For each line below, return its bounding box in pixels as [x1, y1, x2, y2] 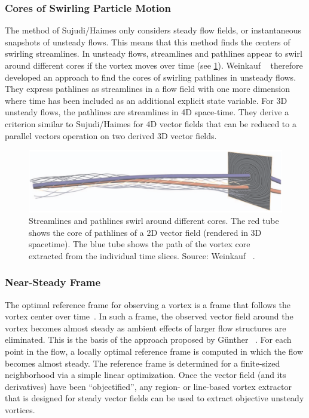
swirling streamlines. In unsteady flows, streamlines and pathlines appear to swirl [5, 47, 302, 60]
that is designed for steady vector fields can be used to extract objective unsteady [5, 392, 304, 404]
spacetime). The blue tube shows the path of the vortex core [29, 238, 250, 250]
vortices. [5, 404, 35, 416]
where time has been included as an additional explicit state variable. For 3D [5, 94, 287, 106]
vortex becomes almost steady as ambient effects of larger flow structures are [5, 321, 286, 334]
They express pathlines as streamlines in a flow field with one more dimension [5, 82, 290, 95]
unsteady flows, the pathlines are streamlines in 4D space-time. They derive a [5, 106, 289, 118]
